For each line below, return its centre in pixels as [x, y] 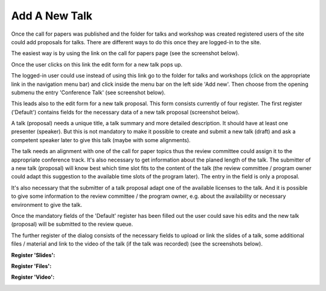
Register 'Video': [33, 277]
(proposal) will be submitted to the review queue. [72, 224]
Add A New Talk [52, 16]
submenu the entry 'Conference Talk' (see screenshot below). [88, 92]
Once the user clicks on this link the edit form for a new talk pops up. [97, 64]
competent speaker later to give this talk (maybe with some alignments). [101, 140]
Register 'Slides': [33, 255]
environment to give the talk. [47, 204]
